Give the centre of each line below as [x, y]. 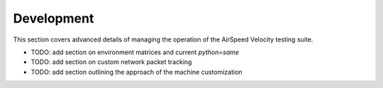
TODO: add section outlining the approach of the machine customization [137, 72]
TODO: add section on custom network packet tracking [111, 62]
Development [54, 18]
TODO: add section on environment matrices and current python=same [135, 52]
